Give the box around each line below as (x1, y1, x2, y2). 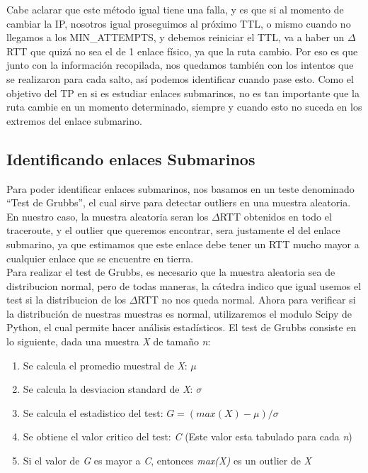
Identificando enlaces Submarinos (6, 148, 255, 169)
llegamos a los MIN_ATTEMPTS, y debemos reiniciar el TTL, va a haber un (6, 30, 345, 45)
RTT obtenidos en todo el (219, 208, 332, 223)
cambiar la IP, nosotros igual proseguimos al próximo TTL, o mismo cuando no (6, 16, 351, 30)
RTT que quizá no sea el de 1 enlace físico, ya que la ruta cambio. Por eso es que (6, 43, 358, 58)
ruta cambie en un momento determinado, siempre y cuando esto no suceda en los (6, 99, 362, 114)
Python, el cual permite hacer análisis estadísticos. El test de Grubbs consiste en (6, 320, 357, 335)
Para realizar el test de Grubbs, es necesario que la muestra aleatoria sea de (6, 265, 335, 279)
